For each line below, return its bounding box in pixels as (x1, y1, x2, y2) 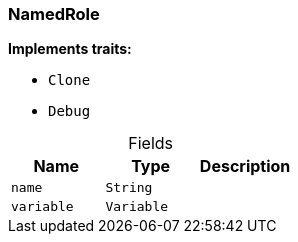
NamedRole (8, 4, 100, 24)
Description (199, 156, 291, 177)
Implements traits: (8, 40, 132, 58)
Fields (128, 133, 174, 154)
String (105, 180, 153, 196)
